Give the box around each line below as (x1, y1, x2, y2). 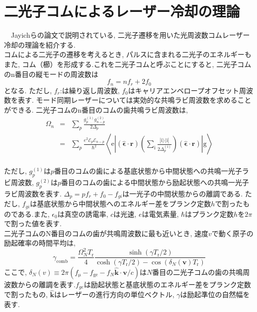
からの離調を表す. (17, 279, 76, 289)
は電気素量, (142, 208, 179, 219)
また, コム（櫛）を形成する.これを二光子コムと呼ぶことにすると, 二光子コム (4, 59, 252, 69)
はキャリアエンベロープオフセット (128, 85, 239, 95)
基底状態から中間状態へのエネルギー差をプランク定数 (37, 198, 211, 209)
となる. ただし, (4, 85, 52, 95)
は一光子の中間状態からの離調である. (122, 188, 243, 198)
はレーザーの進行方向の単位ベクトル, (54, 289, 174, 300)
